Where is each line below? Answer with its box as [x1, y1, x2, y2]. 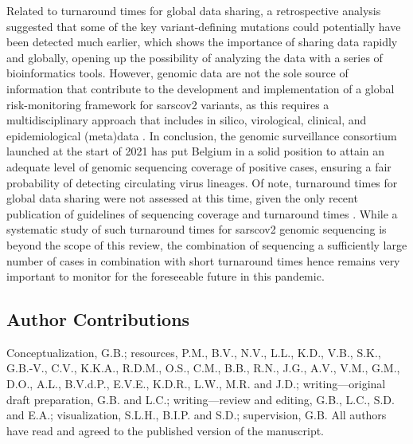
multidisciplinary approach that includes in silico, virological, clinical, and [6, 112, 367, 128]
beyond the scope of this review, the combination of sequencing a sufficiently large [6, 236, 407, 253]
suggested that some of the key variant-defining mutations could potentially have [6, 18, 401, 34]
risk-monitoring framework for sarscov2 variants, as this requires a [6, 96, 329, 112]
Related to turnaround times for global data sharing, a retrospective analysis [6, 2, 381, 18]
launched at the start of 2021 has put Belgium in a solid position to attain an [6, 143, 385, 159]
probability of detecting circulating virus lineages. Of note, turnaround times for [6, 174, 398, 191]
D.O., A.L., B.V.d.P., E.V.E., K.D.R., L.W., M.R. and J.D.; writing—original [6, 375, 386, 392]
